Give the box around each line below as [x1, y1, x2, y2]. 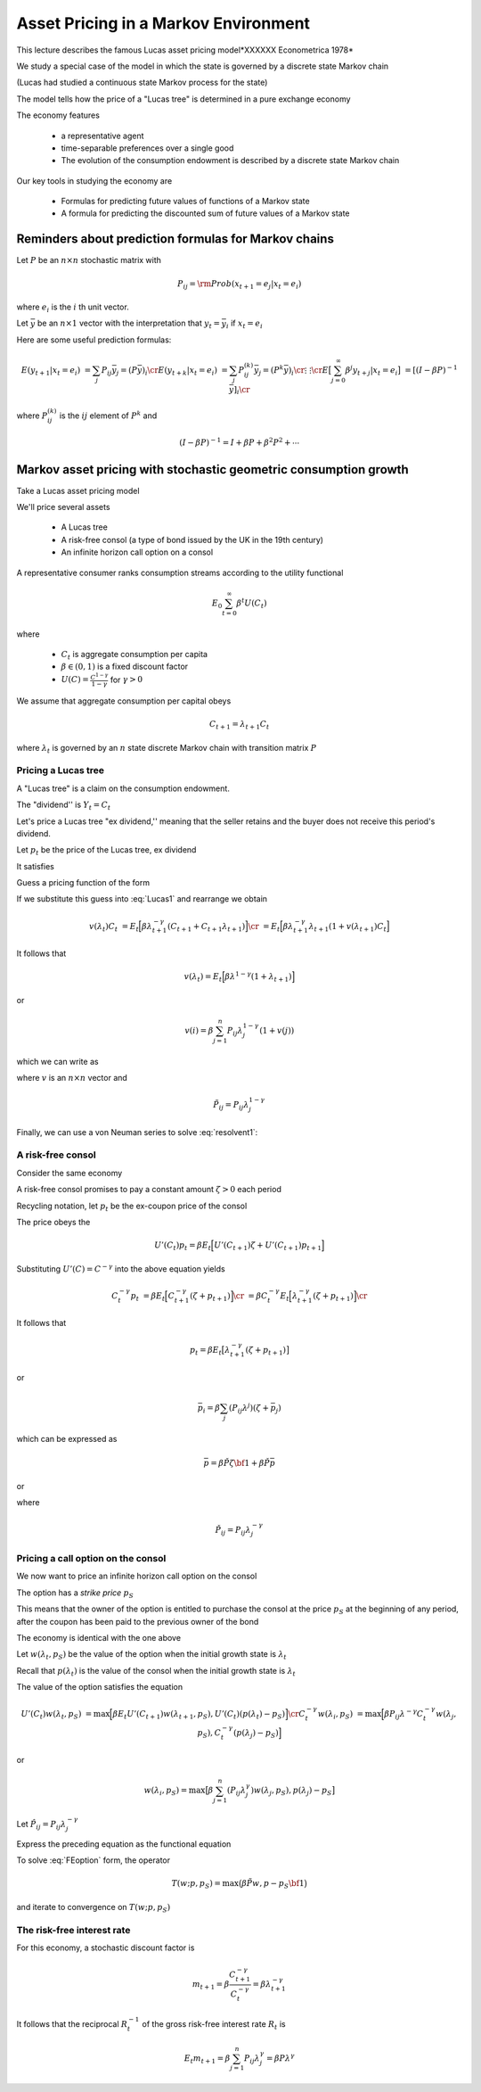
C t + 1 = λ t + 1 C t [209, 719, 270, 731]
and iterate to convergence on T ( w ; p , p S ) [16, 1901, 171, 1915]
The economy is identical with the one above [16, 1632, 182, 1643]
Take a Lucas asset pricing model [16, 485, 140, 496]
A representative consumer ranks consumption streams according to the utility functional [16, 567, 344, 578]
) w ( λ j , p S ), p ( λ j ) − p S [250, 1785, 332, 1798]
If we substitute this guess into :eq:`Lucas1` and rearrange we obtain [16, 894, 267, 904]
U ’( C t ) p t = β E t [154, 1240, 212, 1252]
